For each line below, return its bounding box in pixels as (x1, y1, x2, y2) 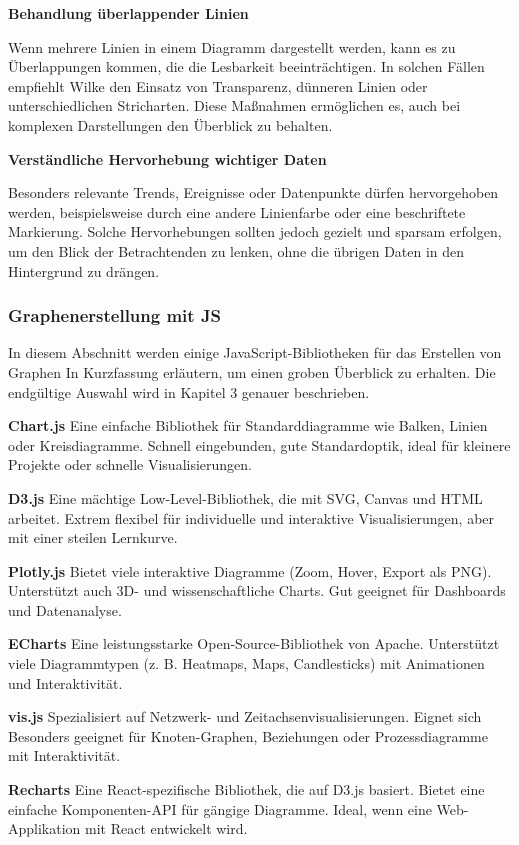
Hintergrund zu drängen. (8, 260, 160, 281)
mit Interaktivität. (8, 745, 121, 766)
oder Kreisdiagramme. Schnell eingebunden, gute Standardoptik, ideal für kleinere (8, 434, 511, 455)
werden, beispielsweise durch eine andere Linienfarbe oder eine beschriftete (8, 201, 466, 222)
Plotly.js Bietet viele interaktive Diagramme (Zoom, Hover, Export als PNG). (8, 560, 492, 581)
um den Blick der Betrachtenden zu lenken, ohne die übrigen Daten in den (8, 240, 465, 261)
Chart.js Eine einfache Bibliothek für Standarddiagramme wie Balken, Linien (8, 415, 488, 436)
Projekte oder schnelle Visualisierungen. (8, 454, 253, 475)
